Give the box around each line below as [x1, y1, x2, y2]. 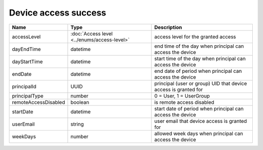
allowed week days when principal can [154, 130, 244, 137]
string [70, 120, 84, 127]
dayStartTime [12, 58, 43, 65]
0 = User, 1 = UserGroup [154, 92, 210, 99]
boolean [70, 99, 90, 105]
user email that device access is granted [154, 117, 247, 124]
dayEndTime [12, 46, 41, 52]
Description [154, 24, 182, 31]
